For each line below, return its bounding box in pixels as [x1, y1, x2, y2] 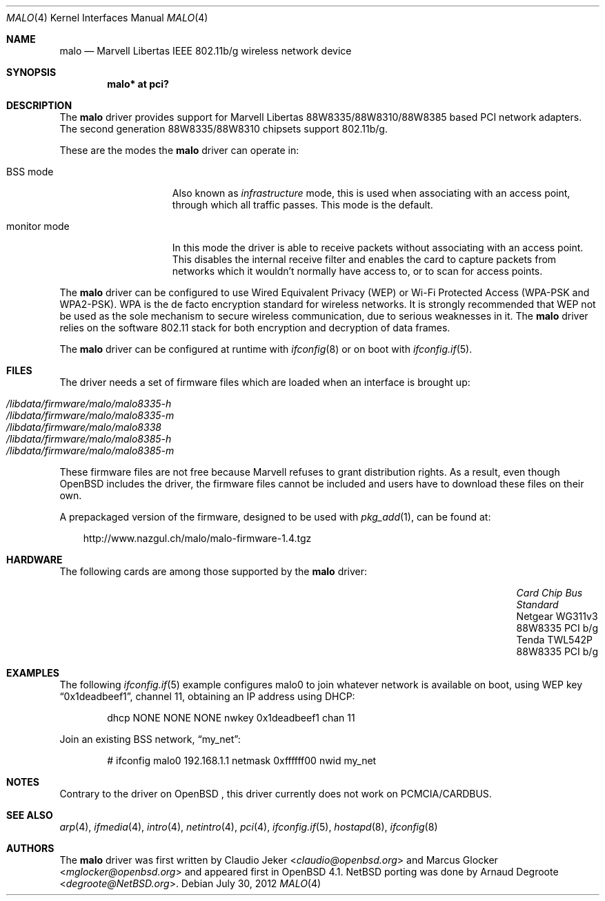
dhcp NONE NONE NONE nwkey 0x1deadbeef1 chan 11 [107, 712, 355, 724]
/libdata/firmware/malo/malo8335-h [6, 398, 172, 409]
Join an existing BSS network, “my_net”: [59, 733, 241, 745]
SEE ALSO [6, 809, 53, 821]
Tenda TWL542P [516, 634, 593, 646]
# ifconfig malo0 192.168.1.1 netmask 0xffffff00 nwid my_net [107, 755, 377, 766]
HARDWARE [6, 554, 63, 565]
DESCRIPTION [6, 99, 72, 111]
